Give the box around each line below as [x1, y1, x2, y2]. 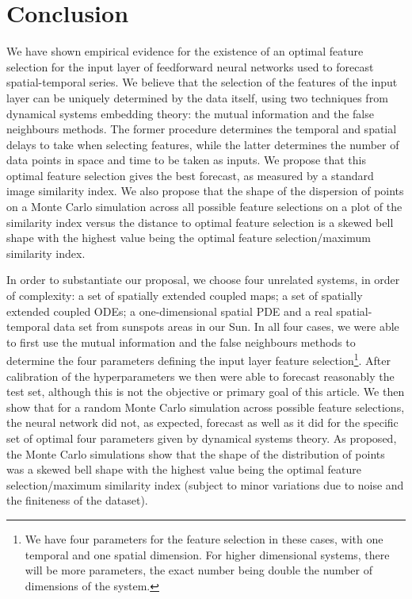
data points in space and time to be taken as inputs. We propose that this [6, 152, 366, 168]
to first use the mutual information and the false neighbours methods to [6, 333, 356, 350]
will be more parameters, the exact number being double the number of [25, 562, 372, 578]
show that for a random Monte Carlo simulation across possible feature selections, [6, 398, 405, 415]
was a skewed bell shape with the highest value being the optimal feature [6, 461, 361, 478]
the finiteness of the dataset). [6, 492, 148, 509]
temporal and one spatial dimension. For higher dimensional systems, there [25, 546, 390, 563]
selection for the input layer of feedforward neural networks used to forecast [6, 58, 374, 75]
